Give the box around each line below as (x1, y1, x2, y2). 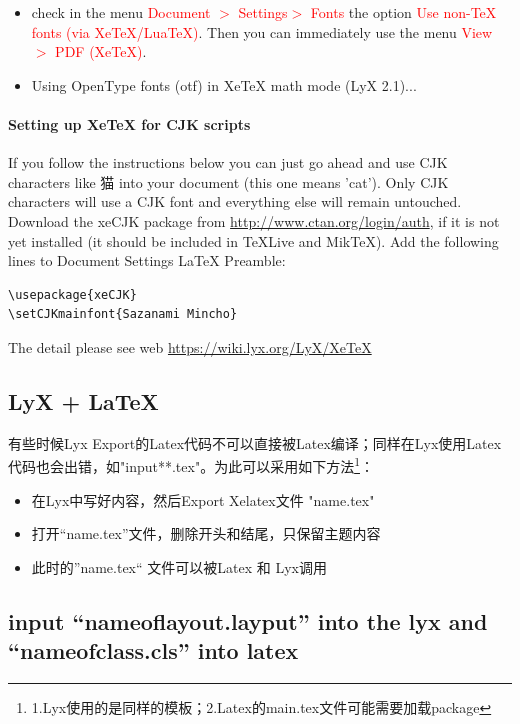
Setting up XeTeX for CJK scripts (8, 113, 251, 134)
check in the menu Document (31, 2, 211, 22)
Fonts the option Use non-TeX (310, 2, 497, 22)
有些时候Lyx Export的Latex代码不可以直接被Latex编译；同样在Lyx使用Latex (8, 432, 502, 453)
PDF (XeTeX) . (55, 41, 147, 62)
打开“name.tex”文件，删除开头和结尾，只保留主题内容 (31, 523, 381, 544)
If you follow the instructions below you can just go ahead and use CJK (8, 152, 448, 173)
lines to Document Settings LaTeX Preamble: (8, 250, 286, 271)
